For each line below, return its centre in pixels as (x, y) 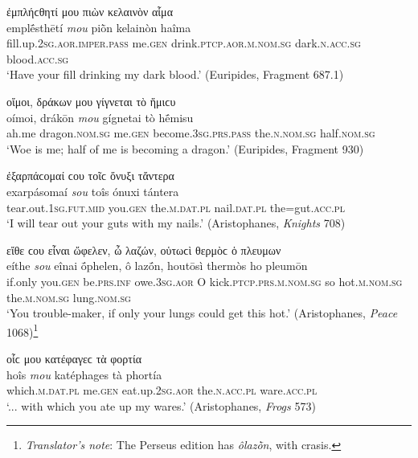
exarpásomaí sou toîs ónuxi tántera (93, 191)
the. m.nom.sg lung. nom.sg (69, 297)
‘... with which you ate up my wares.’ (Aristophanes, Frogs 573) (161, 405)
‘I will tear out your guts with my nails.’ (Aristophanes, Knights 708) (176, 223)
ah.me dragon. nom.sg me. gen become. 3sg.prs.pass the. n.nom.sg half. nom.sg (191, 133)
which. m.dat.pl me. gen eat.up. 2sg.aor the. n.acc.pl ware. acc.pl (162, 390)
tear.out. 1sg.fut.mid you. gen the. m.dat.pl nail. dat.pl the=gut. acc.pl (176, 207)
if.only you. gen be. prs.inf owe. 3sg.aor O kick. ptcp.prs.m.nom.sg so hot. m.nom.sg (205, 281)
